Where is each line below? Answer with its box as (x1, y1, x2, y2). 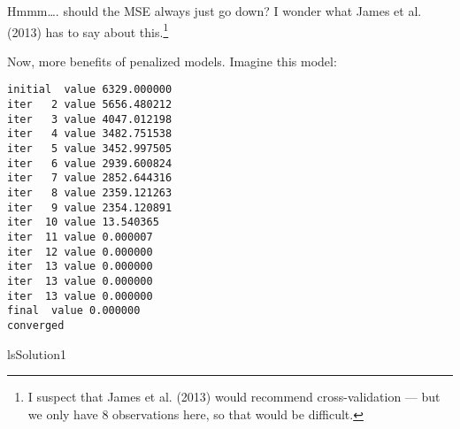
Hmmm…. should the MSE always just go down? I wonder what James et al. (7, 2, 422, 19)
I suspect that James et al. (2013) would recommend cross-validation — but (27, 387, 441, 406)
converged (7, 318, 65, 332)
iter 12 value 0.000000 (7, 245, 153, 258)
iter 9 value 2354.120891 (7, 201, 172, 214)
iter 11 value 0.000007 (7, 231, 153, 243)
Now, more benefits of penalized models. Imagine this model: (7, 51, 337, 70)
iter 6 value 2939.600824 (7, 157, 172, 170)
